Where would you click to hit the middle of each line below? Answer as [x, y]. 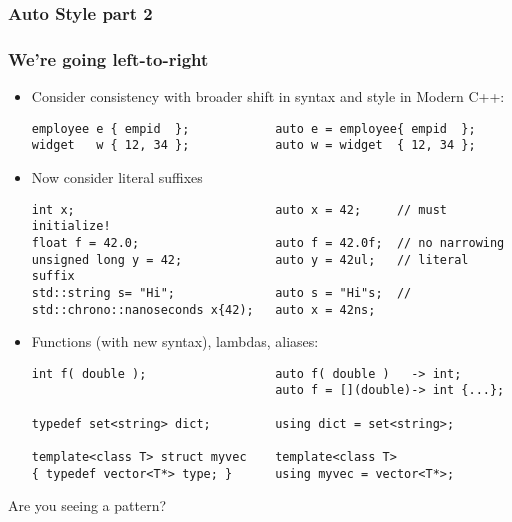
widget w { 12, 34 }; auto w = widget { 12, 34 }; [253, 145]
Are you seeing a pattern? [87, 505]
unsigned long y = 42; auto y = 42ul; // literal [250, 259]
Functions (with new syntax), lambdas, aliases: [175, 341]
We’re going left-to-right [108, 58]
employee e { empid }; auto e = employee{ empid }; [253, 128]
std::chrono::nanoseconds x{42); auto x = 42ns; [203, 309]
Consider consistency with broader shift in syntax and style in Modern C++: [268, 96]
